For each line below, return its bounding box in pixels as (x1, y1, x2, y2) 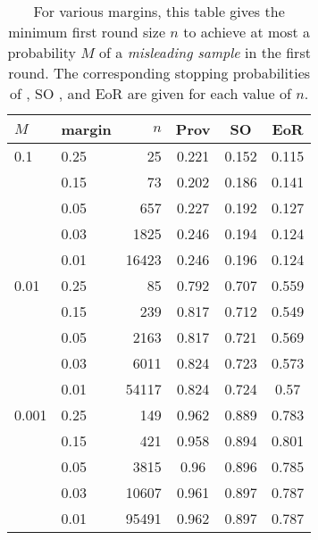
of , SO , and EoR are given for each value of (10, 83, 291, 104)
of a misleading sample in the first (99, 42, 311, 62)
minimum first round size (8, 21, 166, 42)
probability (7, 42, 76, 62)
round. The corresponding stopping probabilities (8, 62, 311, 83)
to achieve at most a (183, 21, 311, 42)
